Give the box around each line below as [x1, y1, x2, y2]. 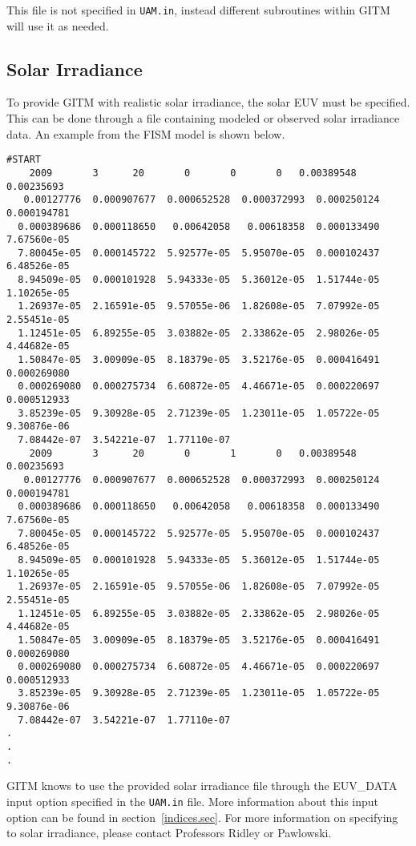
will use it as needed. [6, 17, 109, 34]
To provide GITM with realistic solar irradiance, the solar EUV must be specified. [6, 94, 410, 111]
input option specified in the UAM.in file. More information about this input [6, 793, 379, 810]
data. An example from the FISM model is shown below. [6, 125, 285, 142]
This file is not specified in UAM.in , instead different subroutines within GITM [6, 2, 390, 18]
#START [6, 154, 41, 166]
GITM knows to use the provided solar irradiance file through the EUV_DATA [6, 777, 398, 794]
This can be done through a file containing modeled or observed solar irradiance [6, 110, 400, 127]
